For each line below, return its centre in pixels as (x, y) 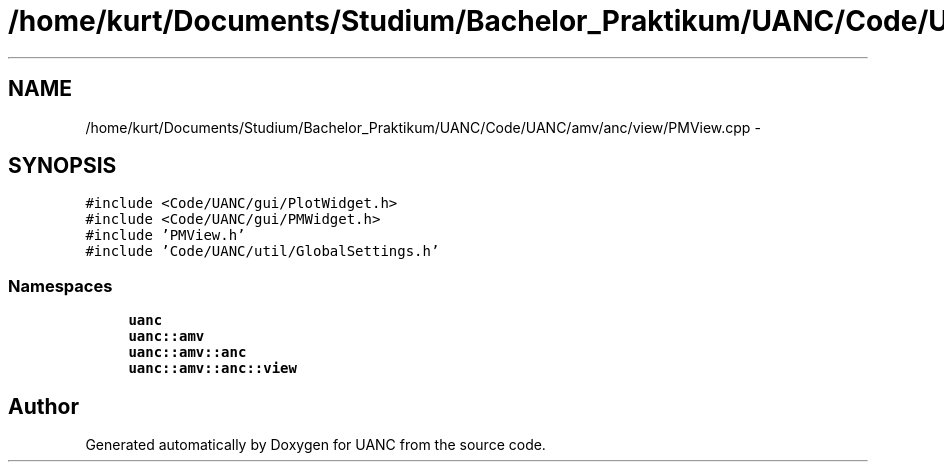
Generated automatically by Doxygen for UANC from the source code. (315, 445)
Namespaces (60, 285)
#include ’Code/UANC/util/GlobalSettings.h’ (262, 251)
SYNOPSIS (62, 166)
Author (43, 406)
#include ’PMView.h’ (165, 235)
